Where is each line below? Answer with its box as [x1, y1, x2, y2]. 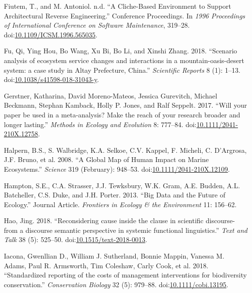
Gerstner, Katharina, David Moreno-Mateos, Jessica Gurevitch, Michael [4, 90, 218, 100]
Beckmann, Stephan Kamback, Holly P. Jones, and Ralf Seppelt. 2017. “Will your [4, 100, 247, 110]
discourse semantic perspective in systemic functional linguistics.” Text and [25, 225, 248, 235]
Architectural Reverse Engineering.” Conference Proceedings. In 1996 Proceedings [4, 10, 245, 20]
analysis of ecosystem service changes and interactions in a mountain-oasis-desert [4, 55, 244, 65]
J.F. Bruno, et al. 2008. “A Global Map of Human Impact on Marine [4, 154, 209, 164]
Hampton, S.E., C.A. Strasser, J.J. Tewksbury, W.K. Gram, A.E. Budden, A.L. [4, 180, 240, 190]
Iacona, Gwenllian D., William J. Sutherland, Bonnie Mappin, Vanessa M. [4, 251, 224, 261]
